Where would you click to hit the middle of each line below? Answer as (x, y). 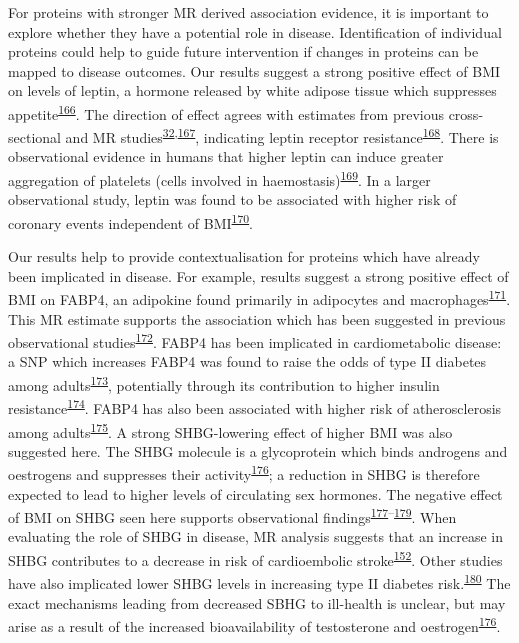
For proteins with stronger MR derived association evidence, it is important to (248, 12)
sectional (34, 136)
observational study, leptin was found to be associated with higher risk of (232, 199)
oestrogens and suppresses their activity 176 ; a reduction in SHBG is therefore (244, 473)
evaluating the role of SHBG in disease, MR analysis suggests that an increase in (256, 536)
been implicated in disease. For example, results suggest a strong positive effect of (258, 275)
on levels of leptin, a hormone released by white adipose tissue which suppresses (252, 90)
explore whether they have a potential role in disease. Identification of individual (255, 31)
